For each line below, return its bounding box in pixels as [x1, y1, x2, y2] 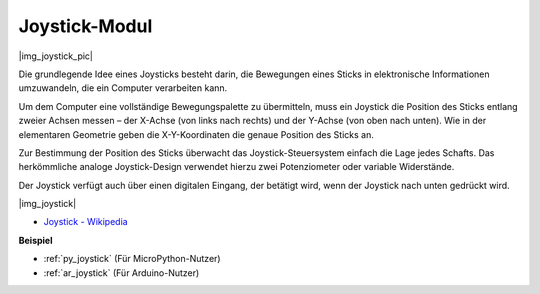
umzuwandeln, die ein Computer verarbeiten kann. [18, 82, 228, 94]
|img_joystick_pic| [18, 50, 94, 62]
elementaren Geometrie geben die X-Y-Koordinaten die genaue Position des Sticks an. [18, 128, 374, 140]
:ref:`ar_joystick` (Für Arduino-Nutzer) [43, 266, 200, 279]
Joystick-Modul [18, 15, 153, 37]
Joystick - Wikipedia [43, 216, 129, 228]
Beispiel [18, 234, 53, 246]
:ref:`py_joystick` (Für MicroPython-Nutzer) [43, 253, 221, 265]
